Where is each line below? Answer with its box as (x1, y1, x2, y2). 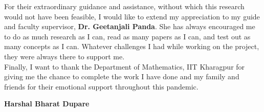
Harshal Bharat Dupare (4, 98, 90, 109)
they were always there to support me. (4, 51, 125, 61)
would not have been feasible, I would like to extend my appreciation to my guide (4, 11, 260, 21)
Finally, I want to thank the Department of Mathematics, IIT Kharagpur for (4, 61, 245, 72)
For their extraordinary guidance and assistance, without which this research (4, 1, 245, 11)
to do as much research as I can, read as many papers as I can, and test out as (4, 31, 251, 41)
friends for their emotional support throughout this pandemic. (4, 81, 199, 92)
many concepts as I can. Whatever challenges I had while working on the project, (4, 41, 259, 52)
